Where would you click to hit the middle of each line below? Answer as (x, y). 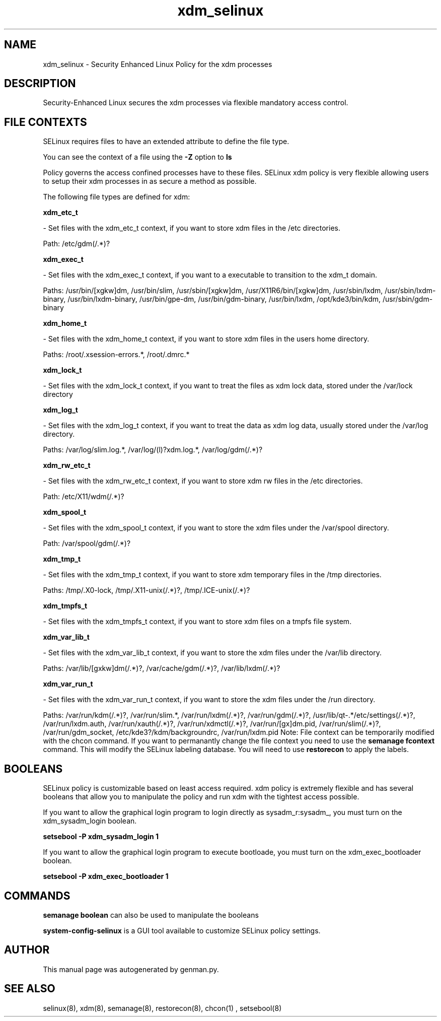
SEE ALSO (30, 989)
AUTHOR (27, 950)
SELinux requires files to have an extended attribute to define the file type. (166, 142)
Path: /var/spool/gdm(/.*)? (87, 543)
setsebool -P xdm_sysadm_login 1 (101, 837)
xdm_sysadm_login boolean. (90, 821)
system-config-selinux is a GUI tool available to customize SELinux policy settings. (182, 930)
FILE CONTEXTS (46, 122)
